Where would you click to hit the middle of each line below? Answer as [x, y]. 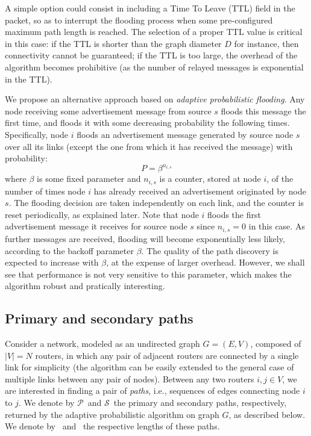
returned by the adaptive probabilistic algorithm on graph [112, 414]
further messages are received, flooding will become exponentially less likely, [145, 238]
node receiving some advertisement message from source [108, 111]
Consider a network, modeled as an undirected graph [102, 344]
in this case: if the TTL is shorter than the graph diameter [113, 43]
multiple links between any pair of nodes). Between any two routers [130, 378]
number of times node [45, 191]
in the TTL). [29, 79]
